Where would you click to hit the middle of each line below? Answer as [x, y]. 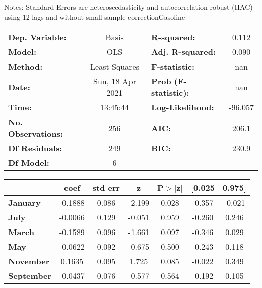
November [29, 261]
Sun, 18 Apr [115, 81]
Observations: [36, 134]
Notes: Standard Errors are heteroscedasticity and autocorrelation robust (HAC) [128, 7]
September [30, 276]
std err [106, 188]
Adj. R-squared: [183, 52]
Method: [25, 67]
